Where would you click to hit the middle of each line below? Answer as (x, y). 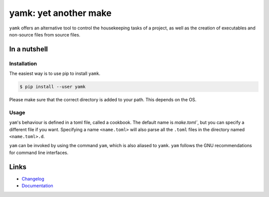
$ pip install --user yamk (53, 87)
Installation (23, 63)
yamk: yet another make (60, 13)
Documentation (37, 186)
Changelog (33, 179)
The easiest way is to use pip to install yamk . (55, 74)
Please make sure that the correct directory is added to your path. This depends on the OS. (103, 100)
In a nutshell (29, 49)
